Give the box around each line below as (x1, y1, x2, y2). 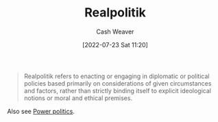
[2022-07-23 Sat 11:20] (82, 40, 149, 49)
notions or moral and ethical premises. (23, 94, 132, 102)
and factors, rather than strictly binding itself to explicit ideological (23, 86, 211, 95)
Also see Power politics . (7, 107, 75, 115)
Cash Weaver (96, 27, 134, 36)
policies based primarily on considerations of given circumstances (23, 79, 212, 87)
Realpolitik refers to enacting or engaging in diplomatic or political (23, 72, 210, 80)
